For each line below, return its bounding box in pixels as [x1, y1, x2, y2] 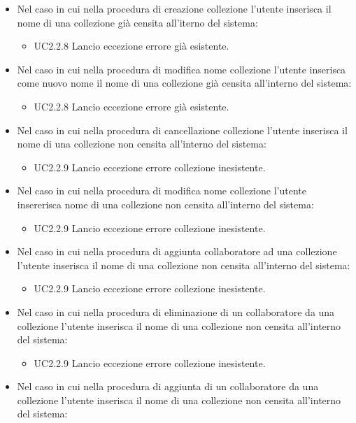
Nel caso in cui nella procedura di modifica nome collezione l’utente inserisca [17, 62, 346, 76]
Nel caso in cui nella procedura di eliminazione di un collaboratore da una [17, 304, 335, 319]
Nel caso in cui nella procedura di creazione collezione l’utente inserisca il [17, 1, 332, 15]
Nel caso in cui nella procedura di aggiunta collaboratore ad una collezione [17, 244, 337, 259]
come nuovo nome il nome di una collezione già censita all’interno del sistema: [17, 76, 352, 90]
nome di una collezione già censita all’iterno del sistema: [17, 15, 258, 29]
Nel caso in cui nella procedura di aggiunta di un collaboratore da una [17, 379, 319, 394]
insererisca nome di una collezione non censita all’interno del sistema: [17, 196, 314, 211]
